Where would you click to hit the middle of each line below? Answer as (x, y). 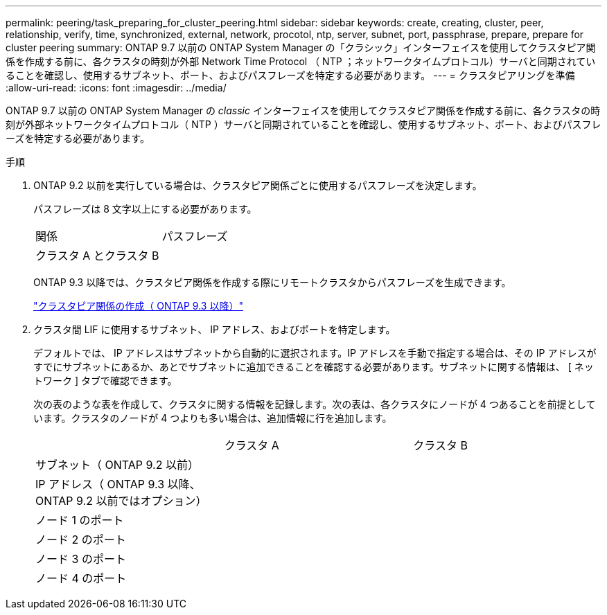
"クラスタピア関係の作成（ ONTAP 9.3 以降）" (138, 306)
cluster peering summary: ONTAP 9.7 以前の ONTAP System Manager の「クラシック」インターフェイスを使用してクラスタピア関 (301, 47)
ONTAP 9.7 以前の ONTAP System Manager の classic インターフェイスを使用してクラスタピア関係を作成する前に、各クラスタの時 (303, 110)
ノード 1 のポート (80, 520)
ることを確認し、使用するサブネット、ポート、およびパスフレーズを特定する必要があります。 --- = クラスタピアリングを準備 (290, 75)
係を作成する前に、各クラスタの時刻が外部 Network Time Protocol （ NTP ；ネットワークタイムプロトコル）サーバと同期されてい (301, 61)
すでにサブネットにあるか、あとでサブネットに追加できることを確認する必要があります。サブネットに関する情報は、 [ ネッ (314, 367)
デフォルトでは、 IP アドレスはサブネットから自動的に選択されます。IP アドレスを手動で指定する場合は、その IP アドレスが (315, 353)
